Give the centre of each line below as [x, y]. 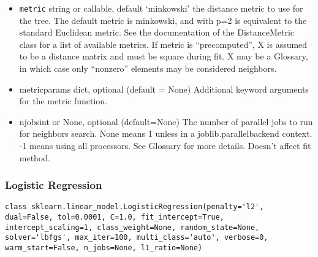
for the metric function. [63, 101]
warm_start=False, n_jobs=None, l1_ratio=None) [104, 248]
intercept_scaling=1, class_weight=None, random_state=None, [132, 227]
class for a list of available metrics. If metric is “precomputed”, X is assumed [163, 44]
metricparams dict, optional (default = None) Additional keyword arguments [164, 89]
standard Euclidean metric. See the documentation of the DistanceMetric [157, 32]
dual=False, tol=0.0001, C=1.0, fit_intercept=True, [115, 217]
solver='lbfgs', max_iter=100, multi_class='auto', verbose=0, [137, 238]
